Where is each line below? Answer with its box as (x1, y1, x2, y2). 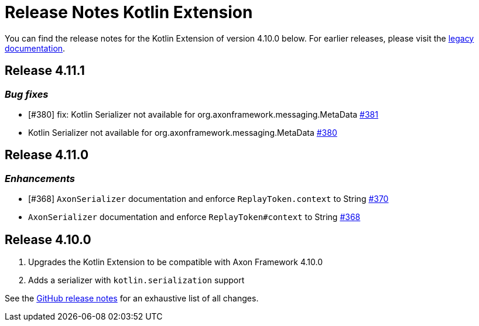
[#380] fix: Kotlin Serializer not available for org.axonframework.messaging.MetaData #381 (28, 109, 378, 119)
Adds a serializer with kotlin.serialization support (28, 275, 245, 286)
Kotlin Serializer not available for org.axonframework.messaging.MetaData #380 (28, 127, 337, 138)
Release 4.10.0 (5, 232, 91, 247)
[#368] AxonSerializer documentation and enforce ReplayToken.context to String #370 (28, 194, 389, 204)
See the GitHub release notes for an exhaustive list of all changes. (5, 293, 259, 304)
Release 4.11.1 (5, 63, 85, 78)
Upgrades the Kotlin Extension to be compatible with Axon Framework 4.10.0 (28, 257, 323, 267)
